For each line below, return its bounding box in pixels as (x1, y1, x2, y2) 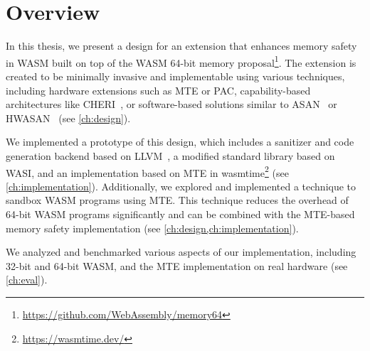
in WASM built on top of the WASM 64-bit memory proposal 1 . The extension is (6, 53, 356, 70)
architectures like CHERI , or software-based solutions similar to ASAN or (6, 97, 337, 112)
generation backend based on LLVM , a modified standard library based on (6, 148, 335, 163)
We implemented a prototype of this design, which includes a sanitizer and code (6, 134, 354, 149)
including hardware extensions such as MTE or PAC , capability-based (6, 82, 311, 97)
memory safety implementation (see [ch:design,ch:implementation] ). (6, 220, 299, 235)
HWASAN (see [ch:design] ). (6, 110, 131, 125)
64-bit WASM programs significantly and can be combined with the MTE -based (6, 206, 355, 221)
